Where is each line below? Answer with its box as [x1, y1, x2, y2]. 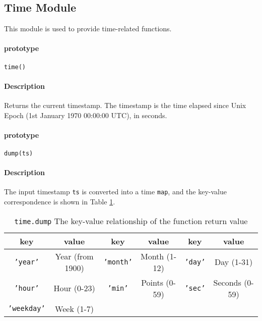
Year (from [55, 250, 94, 262]
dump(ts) [4, 150, 33, 157]
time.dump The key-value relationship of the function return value [14, 215, 248, 227]
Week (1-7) [55, 302, 94, 314]
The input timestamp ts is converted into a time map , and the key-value [4, 186, 227, 197]
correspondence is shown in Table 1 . [4, 196, 115, 207]
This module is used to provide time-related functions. [4, 23, 172, 34]
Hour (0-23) [53, 282, 95, 294]
